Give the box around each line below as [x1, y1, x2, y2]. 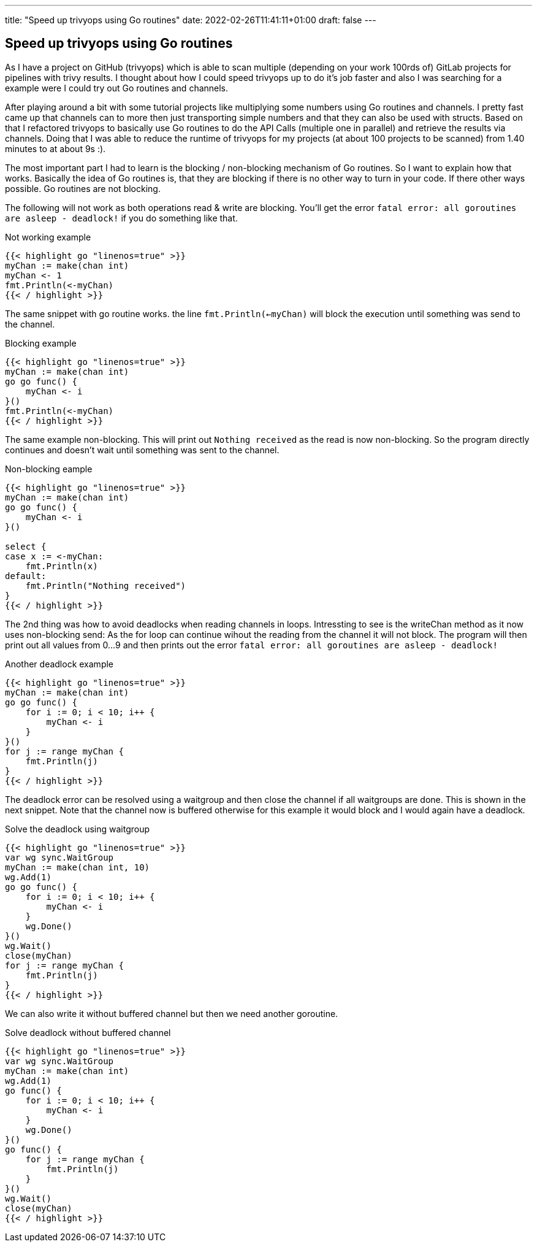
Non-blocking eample [5, 463, 93, 474]
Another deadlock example [5, 658, 114, 669]
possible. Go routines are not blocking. [5, 183, 161, 194]
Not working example [5, 231, 91, 242]
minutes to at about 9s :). [5, 143, 106, 154]
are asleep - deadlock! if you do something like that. [5, 212, 238, 223]
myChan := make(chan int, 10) [5, 862, 150, 872]
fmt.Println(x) [25, 561, 98, 571]
